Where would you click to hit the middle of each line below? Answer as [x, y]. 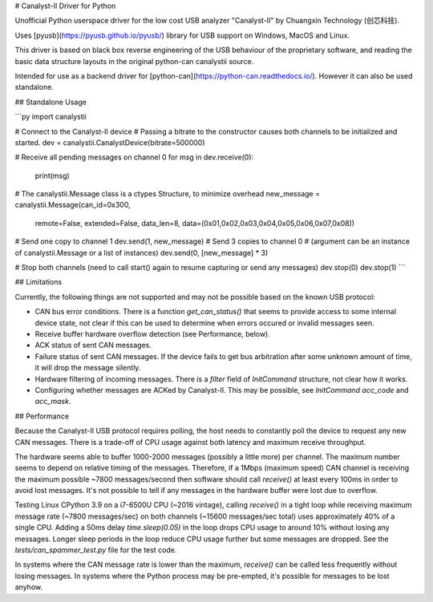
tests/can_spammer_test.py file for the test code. [96, 550]
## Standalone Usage [51, 102]
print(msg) [52, 176]
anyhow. [29, 587]
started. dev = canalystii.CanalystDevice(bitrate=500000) [110, 142]
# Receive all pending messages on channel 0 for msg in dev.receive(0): [134, 157]
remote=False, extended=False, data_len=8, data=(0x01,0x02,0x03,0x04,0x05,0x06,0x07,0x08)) [195, 223]
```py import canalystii [51, 117]
